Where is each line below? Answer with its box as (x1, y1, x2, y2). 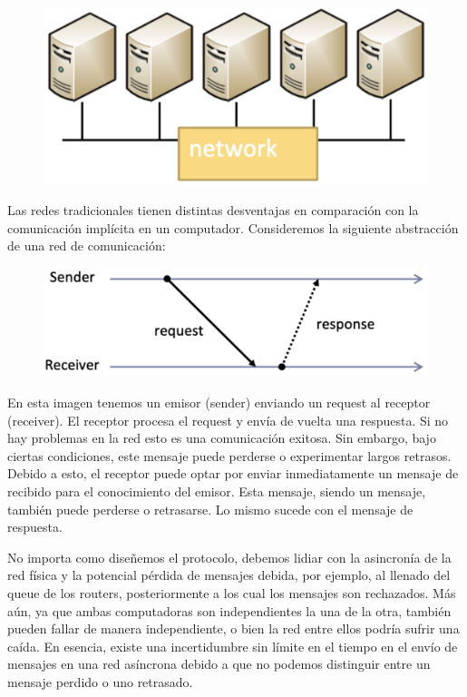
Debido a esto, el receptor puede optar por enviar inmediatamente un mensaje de (7, 464, 459, 483)
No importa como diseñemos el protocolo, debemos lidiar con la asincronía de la (7, 547, 452, 566)
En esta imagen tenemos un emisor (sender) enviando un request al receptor (7, 393, 431, 412)
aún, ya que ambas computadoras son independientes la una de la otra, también (7, 601, 452, 620)
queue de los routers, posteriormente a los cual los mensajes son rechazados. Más (7, 584, 456, 603)
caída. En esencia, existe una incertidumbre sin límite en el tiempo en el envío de (7, 636, 458, 655)
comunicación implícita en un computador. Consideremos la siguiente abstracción (7, 218, 459, 237)
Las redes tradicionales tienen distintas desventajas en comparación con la (7, 201, 419, 220)
